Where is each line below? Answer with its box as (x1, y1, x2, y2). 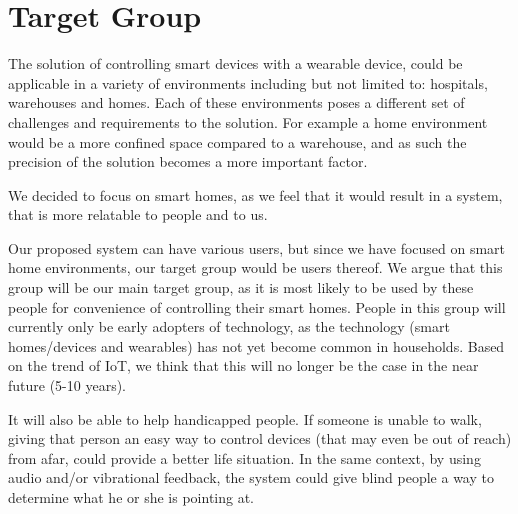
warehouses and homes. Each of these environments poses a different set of (8, 92, 465, 113)
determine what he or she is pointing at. (8, 487, 255, 507)
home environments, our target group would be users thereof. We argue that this (8, 257, 503, 278)
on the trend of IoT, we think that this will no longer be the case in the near (8, 355, 479, 376)
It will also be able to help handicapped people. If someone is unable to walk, (8, 408, 482, 429)
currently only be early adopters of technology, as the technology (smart (8, 316, 450, 337)
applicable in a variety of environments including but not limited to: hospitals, (8, 72, 488, 93)
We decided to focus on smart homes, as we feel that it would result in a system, (8, 184, 503, 205)
